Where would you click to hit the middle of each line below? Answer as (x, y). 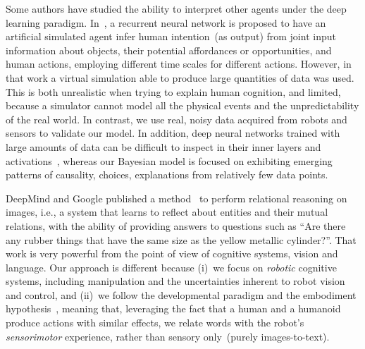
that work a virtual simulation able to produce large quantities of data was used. (180, 77)
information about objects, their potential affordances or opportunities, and (169, 50)
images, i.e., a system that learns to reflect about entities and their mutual (167, 212)
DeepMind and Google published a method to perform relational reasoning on (177, 198)
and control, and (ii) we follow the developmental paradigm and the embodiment (181, 294)
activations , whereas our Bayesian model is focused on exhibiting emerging (169, 160)
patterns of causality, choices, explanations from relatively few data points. (167, 174)
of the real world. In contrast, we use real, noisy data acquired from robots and (177, 119)
